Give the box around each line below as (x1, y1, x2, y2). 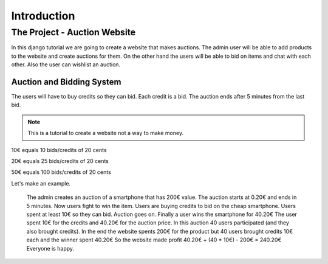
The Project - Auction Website (11, 27, 136, 38)
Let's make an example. (11, 179, 71, 187)
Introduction (11, 9, 75, 23)
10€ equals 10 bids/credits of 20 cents (11, 146, 107, 153)
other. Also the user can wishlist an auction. (11, 61, 121, 68)
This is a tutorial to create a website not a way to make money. (27, 130, 184, 137)
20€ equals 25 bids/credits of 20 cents (11, 158, 109, 165)
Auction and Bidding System (11, 77, 121, 87)
